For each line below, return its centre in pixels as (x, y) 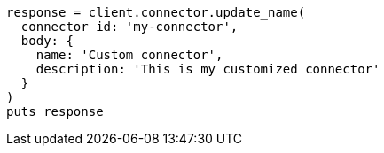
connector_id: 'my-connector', (129, 27)
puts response (55, 111)
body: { (47, 41)
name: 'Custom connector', (129, 55)
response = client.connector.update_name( (156, 12)
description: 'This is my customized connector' (208, 69)
